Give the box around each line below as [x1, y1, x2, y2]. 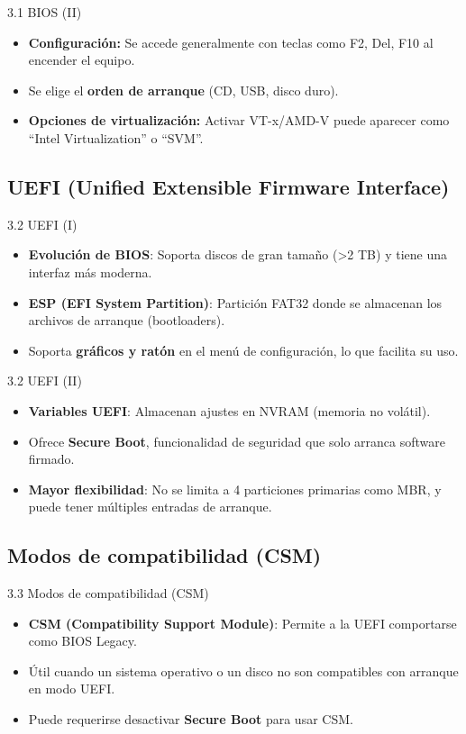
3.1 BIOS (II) [7, 3, 82, 21]
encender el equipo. [28, 50, 135, 69]
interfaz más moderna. [28, 262, 152, 281]
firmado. [28, 449, 75, 468]
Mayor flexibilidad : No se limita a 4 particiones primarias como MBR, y [28, 479, 442, 498]
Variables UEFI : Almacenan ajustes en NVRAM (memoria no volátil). [28, 401, 431, 420]
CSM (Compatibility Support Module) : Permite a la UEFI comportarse [28, 613, 457, 632]
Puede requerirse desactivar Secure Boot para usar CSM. [28, 710, 353, 729]
